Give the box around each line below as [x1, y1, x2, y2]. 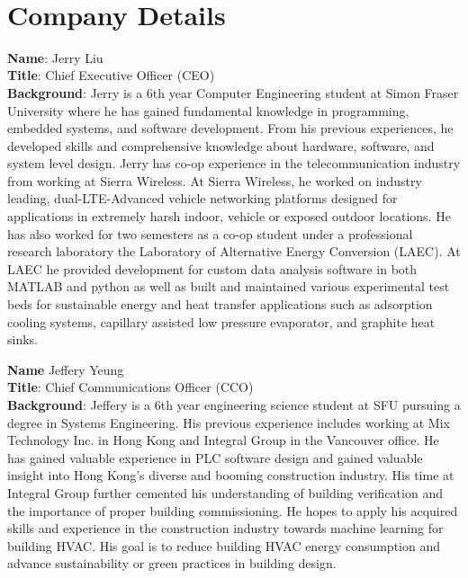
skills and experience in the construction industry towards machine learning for [7, 519, 444, 538]
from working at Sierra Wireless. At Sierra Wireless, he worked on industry [7, 171, 422, 190]
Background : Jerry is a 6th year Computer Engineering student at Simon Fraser [7, 83, 459, 102]
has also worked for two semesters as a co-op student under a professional [7, 224, 413, 243]
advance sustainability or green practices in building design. [7, 554, 337, 573]
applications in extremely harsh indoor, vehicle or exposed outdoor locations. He [7, 207, 451, 226]
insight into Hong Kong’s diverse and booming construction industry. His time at [7, 466, 454, 485]
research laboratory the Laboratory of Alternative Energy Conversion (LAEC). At [7, 242, 461, 261]
